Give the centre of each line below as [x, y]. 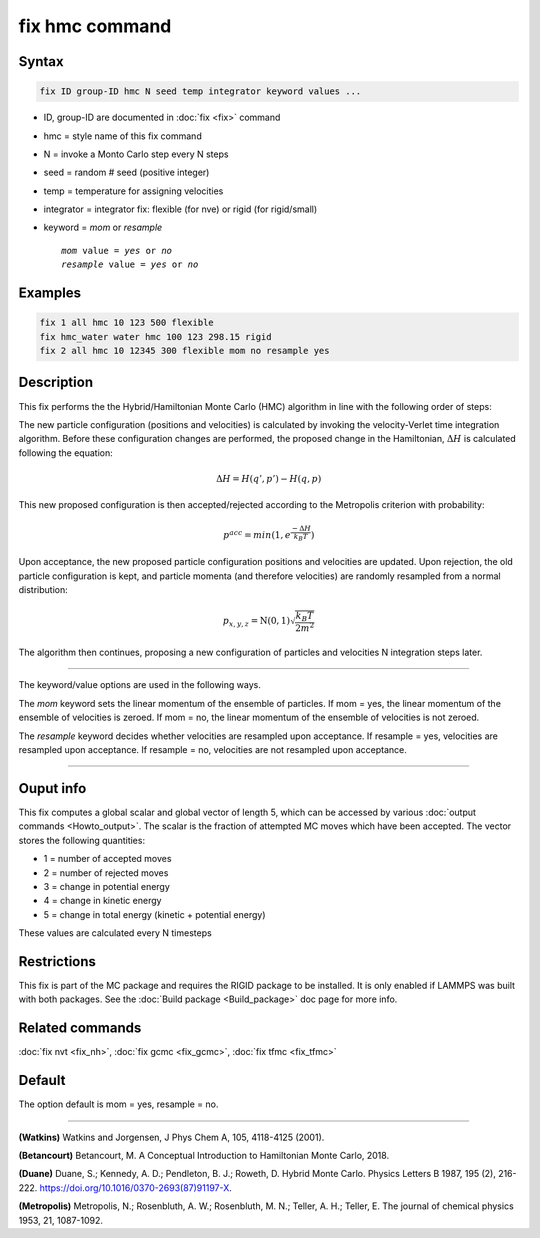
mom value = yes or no [117, 250]
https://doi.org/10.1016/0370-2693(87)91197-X [134, 1187]
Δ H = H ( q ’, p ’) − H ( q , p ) [268, 478]
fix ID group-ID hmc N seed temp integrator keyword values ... [200, 91]
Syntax [41, 61]
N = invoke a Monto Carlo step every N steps [136, 154]
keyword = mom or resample [103, 227]
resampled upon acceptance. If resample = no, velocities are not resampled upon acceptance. [212, 750]
